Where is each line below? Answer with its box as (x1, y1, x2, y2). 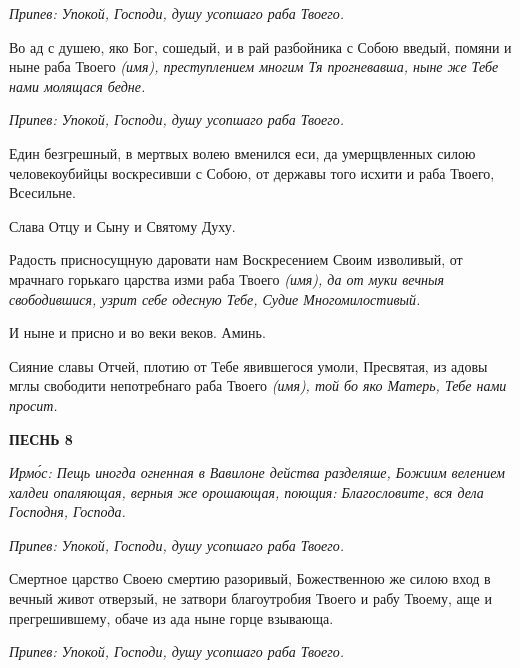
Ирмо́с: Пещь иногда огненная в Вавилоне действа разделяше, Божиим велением (9, 462, 505, 483)
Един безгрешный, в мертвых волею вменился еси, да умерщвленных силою (9, 142, 476, 163)
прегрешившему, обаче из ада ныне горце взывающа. (9, 607, 334, 628)
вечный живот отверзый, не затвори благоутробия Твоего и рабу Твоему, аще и (9, 588, 492, 609)
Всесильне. (9, 182, 76, 203)
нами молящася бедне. (9, 75, 146, 96)
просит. (9, 394, 58, 415)
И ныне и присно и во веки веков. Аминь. (9, 322, 266, 343)
